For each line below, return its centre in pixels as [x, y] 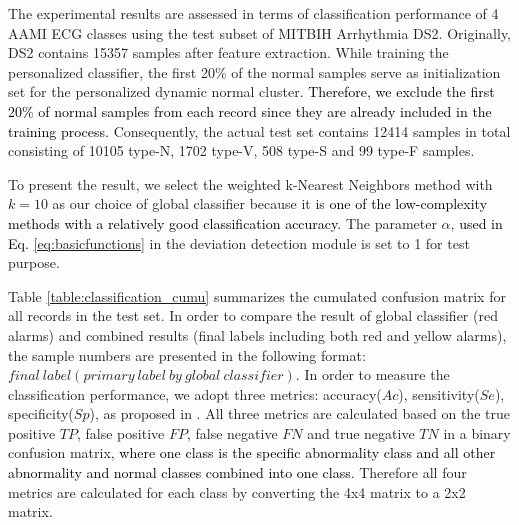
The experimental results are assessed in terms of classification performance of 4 [253, 13]
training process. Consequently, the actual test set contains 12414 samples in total [259, 130]
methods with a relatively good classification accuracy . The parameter [222, 222]
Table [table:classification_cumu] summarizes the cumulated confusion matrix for [257, 295]
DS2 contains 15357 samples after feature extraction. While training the [228, 52]
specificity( [41, 413]
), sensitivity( [439, 393]
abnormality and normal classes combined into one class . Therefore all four [237, 472]
